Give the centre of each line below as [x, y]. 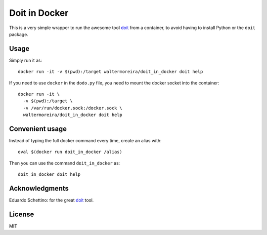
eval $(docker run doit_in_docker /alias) [70, 152]
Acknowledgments [39, 188]
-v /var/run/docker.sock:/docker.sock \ [73, 108]
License [22, 214]
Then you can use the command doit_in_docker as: [65, 163]
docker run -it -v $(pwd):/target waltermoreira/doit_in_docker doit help [111, 72]
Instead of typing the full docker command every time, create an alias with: [85, 141]
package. [19, 34]
